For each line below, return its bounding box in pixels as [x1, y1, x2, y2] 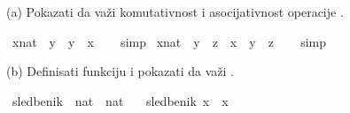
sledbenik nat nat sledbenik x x [12, 91, 229, 109]
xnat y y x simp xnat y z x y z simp [12, 32, 327, 50]
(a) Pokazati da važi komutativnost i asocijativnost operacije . [6, 3, 344, 20]
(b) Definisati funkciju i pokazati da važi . [6, 62, 234, 80]
